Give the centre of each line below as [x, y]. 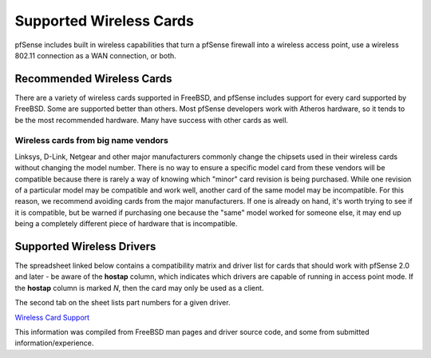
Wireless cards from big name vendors [92, 141]
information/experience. [54, 343]
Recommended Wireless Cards [93, 79]
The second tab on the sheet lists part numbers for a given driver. [123, 303]
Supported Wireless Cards [105, 21]
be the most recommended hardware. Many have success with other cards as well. [152, 120]
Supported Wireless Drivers [85, 247]
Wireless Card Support [52, 317]
